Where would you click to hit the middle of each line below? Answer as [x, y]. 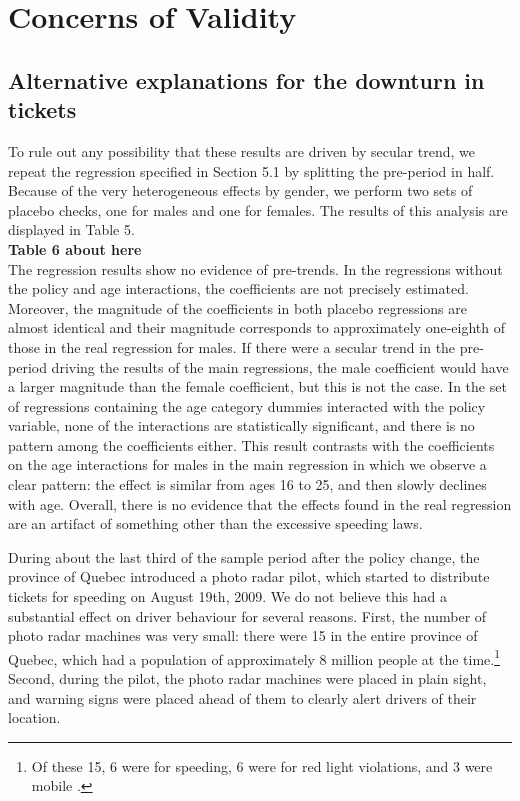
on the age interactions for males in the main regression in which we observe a [247, 464]
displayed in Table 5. [71, 229]
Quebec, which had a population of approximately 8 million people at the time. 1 [254, 657]
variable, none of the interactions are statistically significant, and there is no [241, 425]
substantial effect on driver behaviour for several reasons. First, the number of [247, 615]
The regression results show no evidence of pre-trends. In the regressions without [255, 268]
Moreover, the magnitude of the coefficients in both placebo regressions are [237, 307]
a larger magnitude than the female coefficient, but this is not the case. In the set [257, 386]
